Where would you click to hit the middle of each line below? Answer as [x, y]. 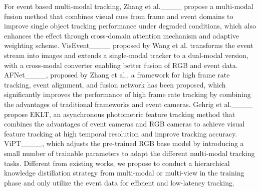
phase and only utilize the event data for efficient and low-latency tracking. [119, 182]
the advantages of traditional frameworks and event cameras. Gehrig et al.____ [128, 104]
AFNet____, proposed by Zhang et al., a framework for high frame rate [117, 75]
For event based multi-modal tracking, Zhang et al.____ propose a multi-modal [129, 6]
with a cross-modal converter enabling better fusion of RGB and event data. [121, 65]
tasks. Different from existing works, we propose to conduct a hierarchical [117, 163]
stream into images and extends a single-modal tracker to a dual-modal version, [126, 55]
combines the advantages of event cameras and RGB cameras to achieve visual [124, 124]
